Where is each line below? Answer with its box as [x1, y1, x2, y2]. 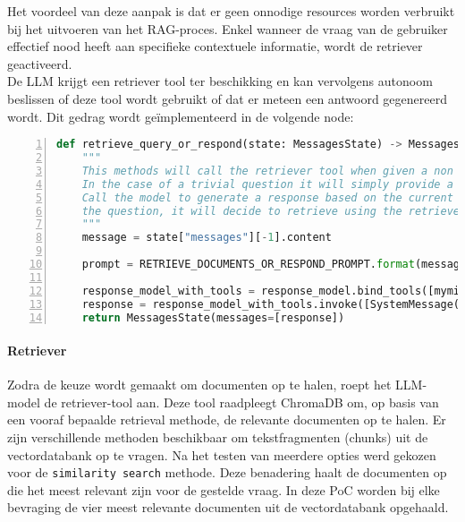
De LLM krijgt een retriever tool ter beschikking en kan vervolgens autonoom [7, 72, 433, 90]
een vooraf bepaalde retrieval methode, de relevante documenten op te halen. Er [7, 410, 446, 429]
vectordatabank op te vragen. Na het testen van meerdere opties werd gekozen [7, 445, 436, 464]
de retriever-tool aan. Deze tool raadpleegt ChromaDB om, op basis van [44, 392, 439, 411]
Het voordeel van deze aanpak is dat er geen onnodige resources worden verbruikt [7, 2, 455, 20]
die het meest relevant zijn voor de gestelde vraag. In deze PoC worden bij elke [7, 480, 440, 499]
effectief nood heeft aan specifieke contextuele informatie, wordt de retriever [7, 37, 423, 56]
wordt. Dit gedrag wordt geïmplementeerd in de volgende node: [7, 107, 354, 125]
